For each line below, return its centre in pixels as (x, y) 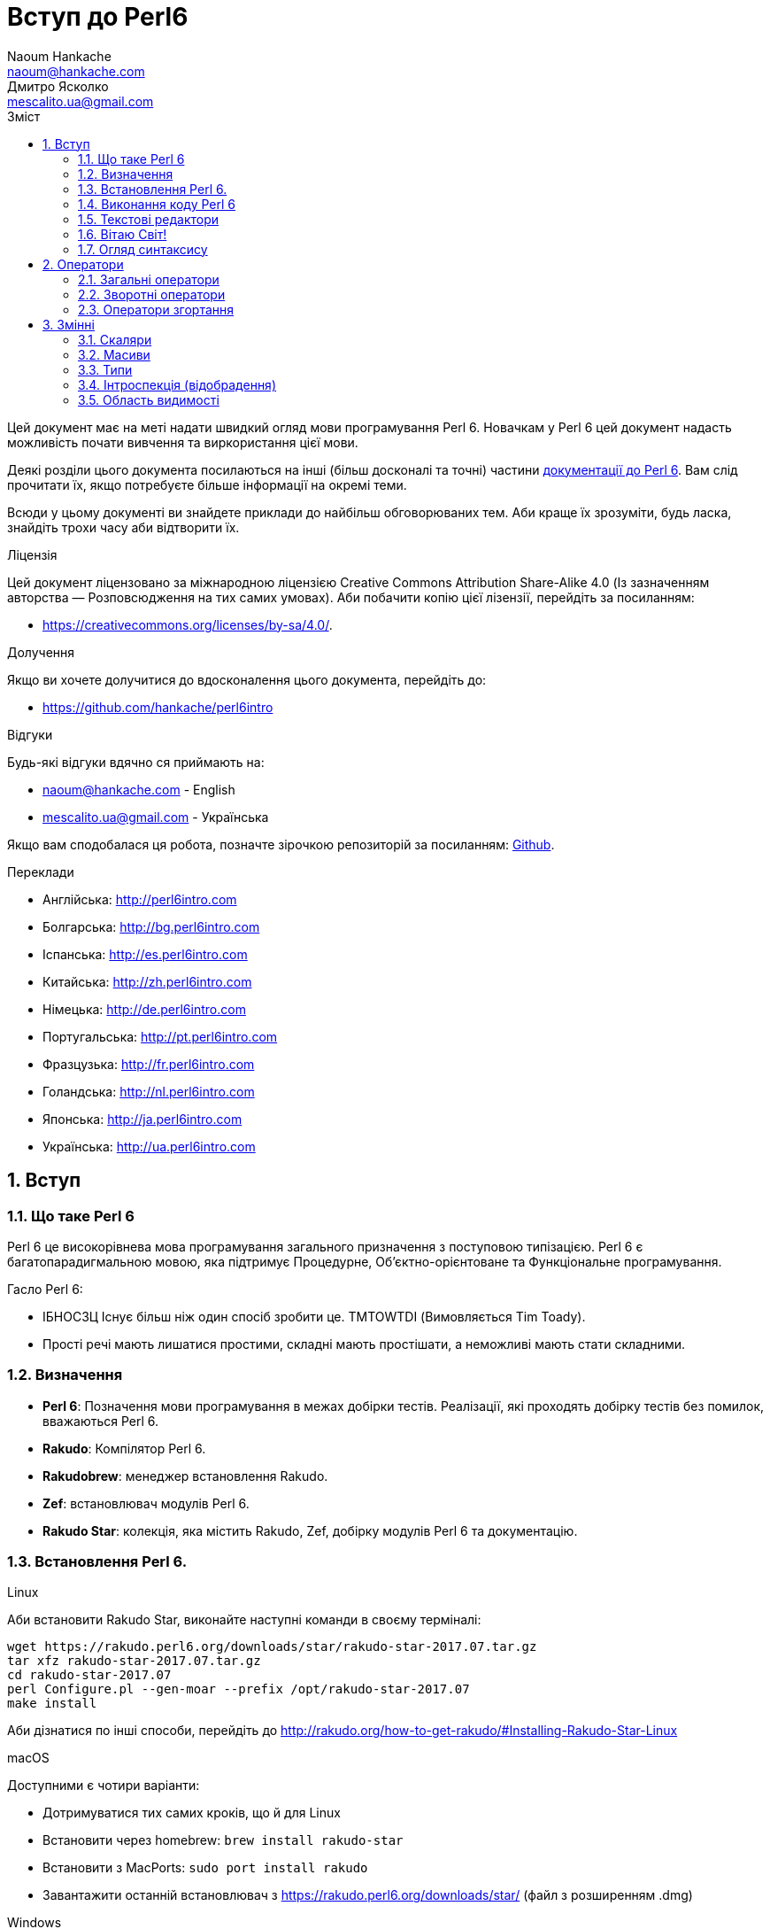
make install (52, 1704)
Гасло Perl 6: (45, 1289)
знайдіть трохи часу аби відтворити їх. (123, 527)
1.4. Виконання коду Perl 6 (157, 204)
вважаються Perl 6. (101, 1421)
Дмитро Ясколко (58, 86)
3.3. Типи (105, 369)
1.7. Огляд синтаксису (143, 249)
